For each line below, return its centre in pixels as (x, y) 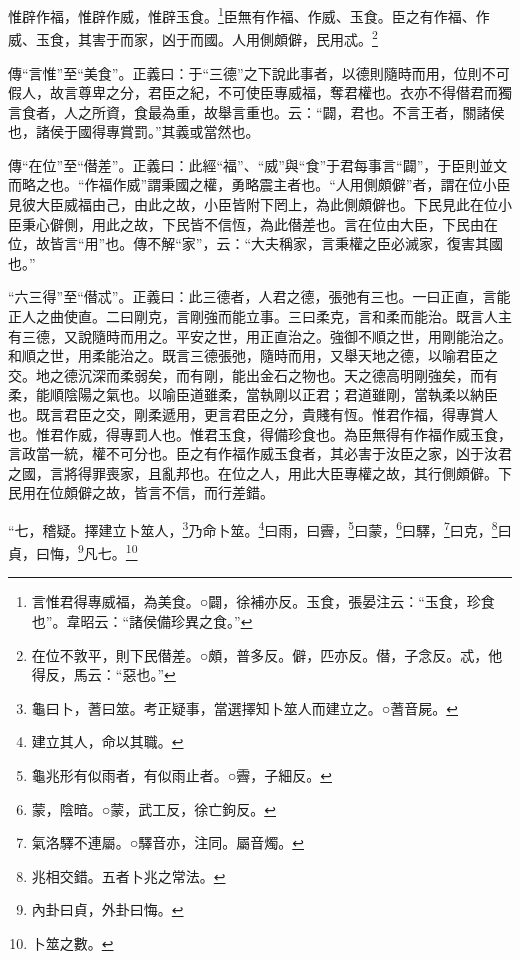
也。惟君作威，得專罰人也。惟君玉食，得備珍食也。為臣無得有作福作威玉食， (260, 433)
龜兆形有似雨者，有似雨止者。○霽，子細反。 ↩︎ (181, 775)
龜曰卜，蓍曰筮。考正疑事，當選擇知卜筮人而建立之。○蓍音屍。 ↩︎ (244, 707)
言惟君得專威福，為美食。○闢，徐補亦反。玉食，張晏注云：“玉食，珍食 (263, 601)
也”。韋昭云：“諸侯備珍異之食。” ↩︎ (142, 621)
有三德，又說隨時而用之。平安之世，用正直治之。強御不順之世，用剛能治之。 (260, 335)
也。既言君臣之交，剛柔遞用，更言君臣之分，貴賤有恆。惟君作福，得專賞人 (253, 414)
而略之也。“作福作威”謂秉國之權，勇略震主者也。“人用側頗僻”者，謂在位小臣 (259, 184)
